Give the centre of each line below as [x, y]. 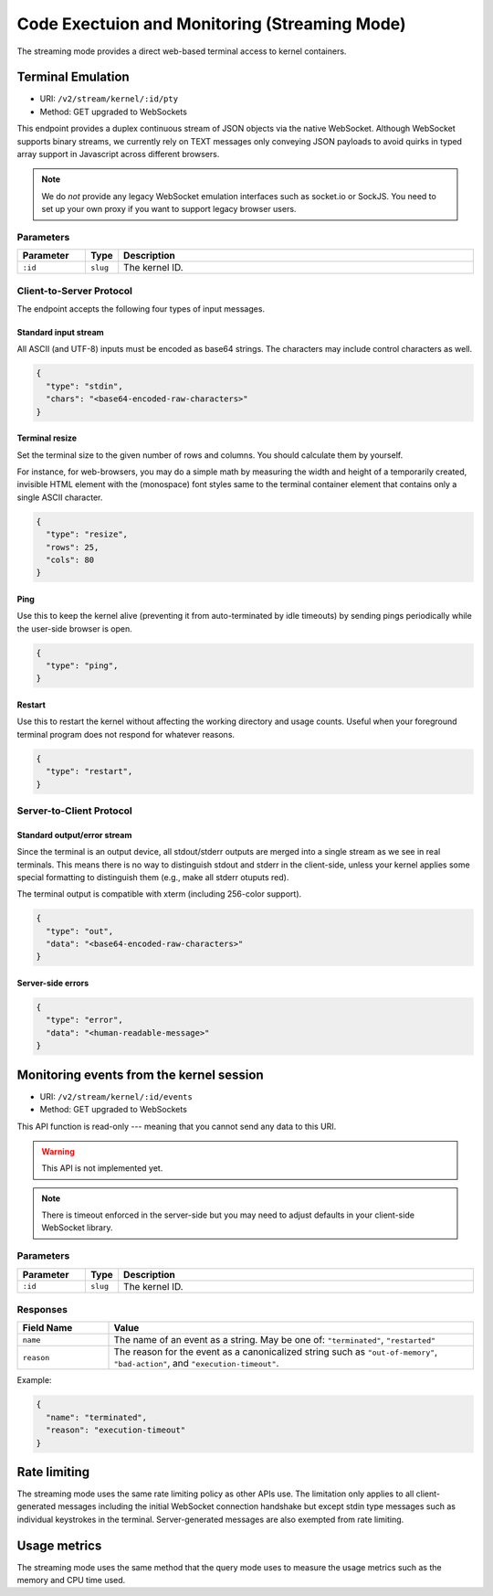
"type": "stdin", [84, 386]
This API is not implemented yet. [102, 1168]
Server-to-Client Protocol [74, 811]
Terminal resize [47, 438]
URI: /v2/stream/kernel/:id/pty [109, 99]
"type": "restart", [89, 771]
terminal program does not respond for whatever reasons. [126, 734]
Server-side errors [53, 984]
